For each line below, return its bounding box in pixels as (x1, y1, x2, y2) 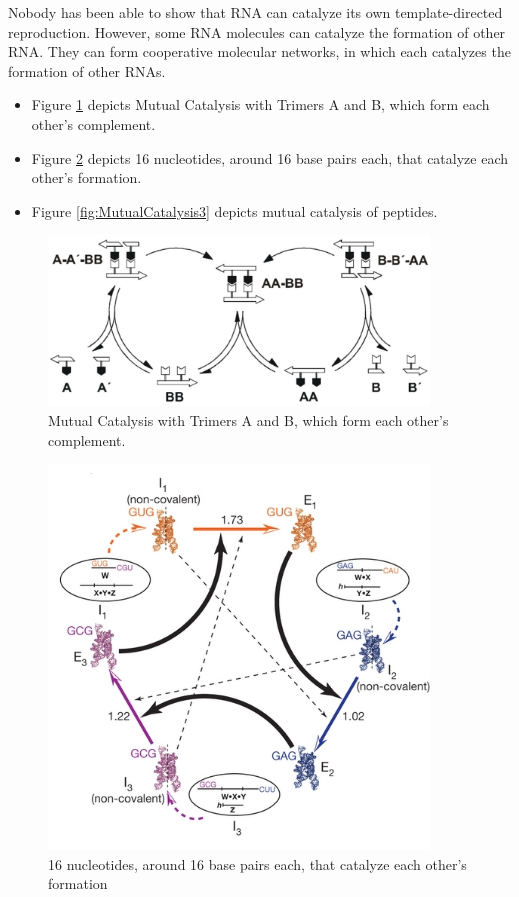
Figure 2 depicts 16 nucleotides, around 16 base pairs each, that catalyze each (31, 147, 508, 168)
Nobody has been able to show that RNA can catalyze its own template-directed (8, 2, 503, 22)
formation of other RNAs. (8, 60, 166, 81)
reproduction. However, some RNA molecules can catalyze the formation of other (8, 21, 506, 42)
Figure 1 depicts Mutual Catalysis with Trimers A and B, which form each (31, 94, 490, 115)
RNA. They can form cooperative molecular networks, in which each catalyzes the (8, 41, 511, 62)
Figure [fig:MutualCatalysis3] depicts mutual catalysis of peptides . (31, 200, 438, 221)
